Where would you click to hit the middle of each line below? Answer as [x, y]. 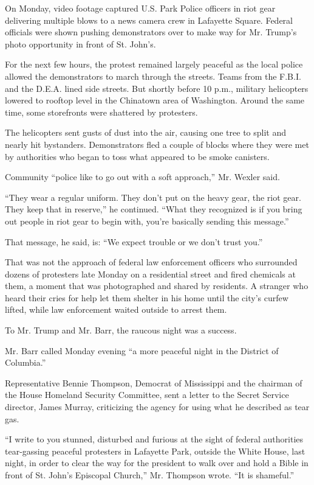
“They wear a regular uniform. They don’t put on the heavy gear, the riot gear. [153, 197]
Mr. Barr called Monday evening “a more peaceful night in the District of [142, 350]
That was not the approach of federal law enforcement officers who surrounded [151, 262]
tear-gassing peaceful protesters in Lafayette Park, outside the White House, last [155, 451]
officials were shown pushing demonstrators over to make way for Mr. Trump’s [151, 32]
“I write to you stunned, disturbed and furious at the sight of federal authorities [154, 439]
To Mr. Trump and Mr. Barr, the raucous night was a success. [121, 330]
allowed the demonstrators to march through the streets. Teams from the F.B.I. [153, 76]
